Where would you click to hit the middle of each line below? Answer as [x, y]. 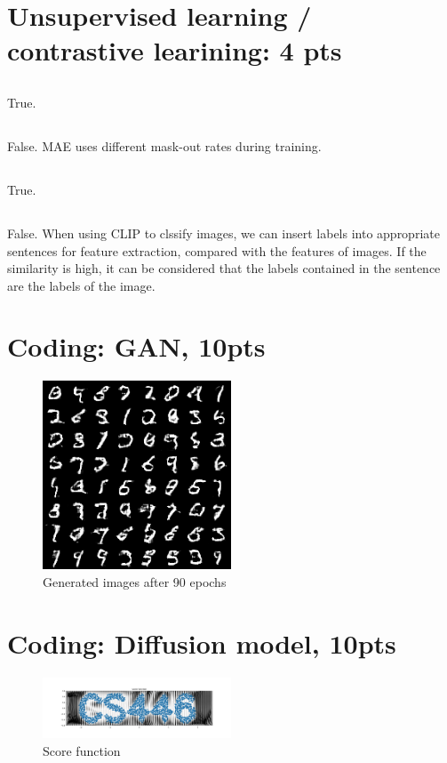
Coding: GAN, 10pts [136, 346]
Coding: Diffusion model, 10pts [202, 643]
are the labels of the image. [81, 285]
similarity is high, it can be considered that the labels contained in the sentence [224, 268]
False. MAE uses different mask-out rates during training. [164, 145]
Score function [82, 751]
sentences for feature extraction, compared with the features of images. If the [217, 250]
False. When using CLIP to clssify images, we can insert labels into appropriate [223, 233]
